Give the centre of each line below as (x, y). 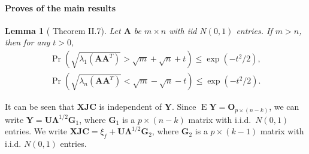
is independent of (131, 107)
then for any (28, 42)
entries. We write (36, 131)
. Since (184, 107)
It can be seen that (40, 107)
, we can (284, 107)
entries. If (254, 30)
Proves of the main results (60, 7)
